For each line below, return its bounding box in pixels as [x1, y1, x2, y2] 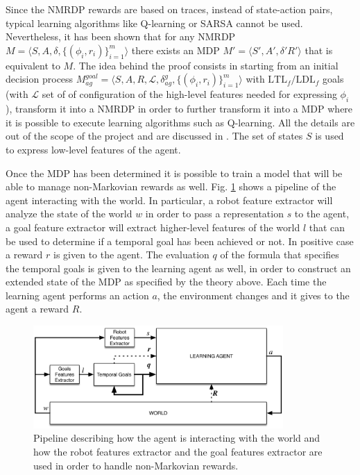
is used [315, 128, 344, 143]
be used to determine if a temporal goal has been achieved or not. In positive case [6, 233, 354, 248]
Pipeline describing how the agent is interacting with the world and [33, 431, 320, 445]
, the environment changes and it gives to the [157, 287, 350, 302]
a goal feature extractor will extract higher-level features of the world [6, 219, 300, 234]
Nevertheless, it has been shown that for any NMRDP [6, 29, 236, 44]
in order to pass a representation [145, 206, 284, 221]
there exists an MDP [131, 42, 220, 57]
